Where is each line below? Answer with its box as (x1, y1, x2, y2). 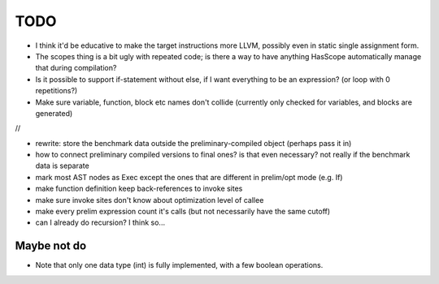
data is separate (35, 161, 89, 170)
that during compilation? (35, 63, 117, 73)
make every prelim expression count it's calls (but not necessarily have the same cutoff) (35, 207, 331, 217)
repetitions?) (35, 86, 78, 96)
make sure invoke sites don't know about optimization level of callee (35, 195, 264, 204)
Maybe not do (15, 239, 87, 253)
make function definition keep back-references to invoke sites (35, 183, 243, 194)
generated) (35, 108, 73, 118)
